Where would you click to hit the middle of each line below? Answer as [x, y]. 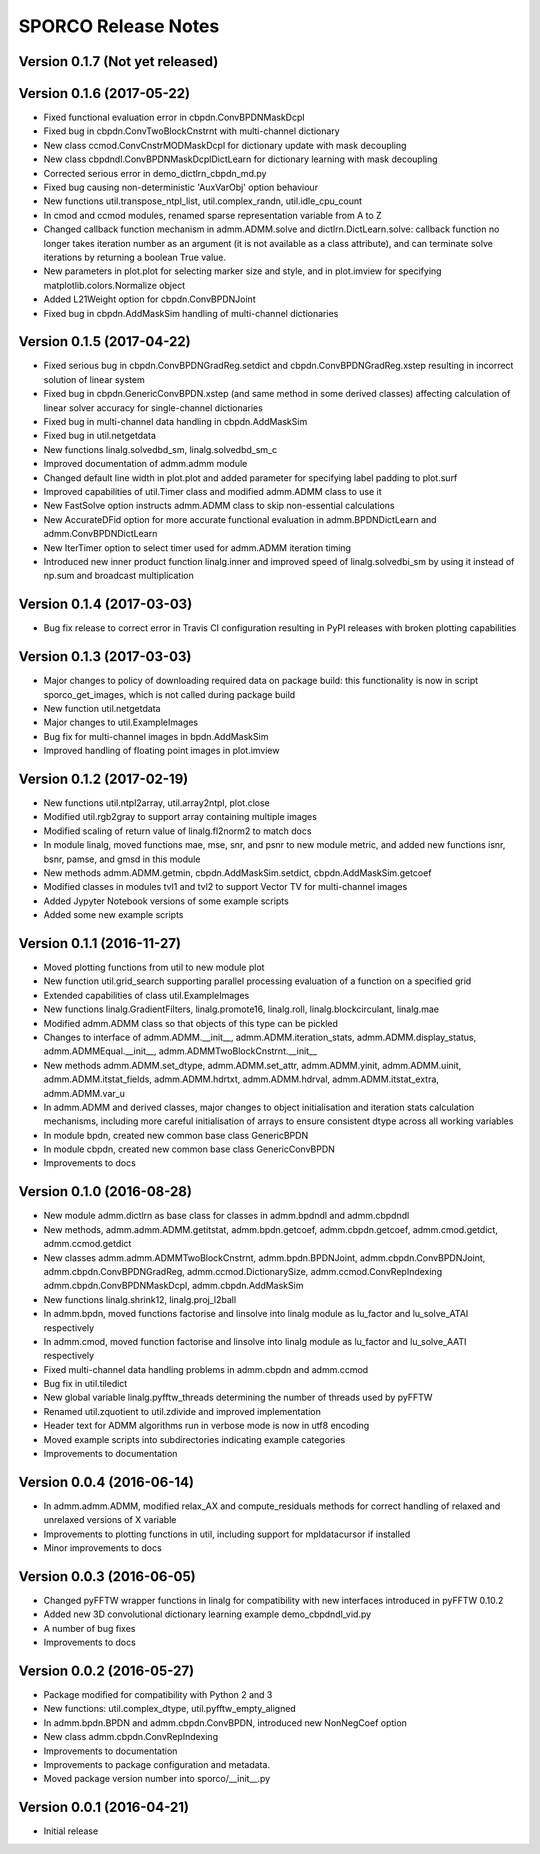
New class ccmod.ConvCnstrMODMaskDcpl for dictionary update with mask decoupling [225, 145]
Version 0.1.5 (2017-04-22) [104, 341]
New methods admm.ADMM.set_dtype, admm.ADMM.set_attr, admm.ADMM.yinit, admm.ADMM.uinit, [252, 1065]
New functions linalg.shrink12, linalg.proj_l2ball [140, 1299]
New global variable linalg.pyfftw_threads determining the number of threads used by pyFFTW [238, 1397]
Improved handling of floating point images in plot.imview [161, 751]
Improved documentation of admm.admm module [145, 464]
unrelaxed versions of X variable [110, 1520]
